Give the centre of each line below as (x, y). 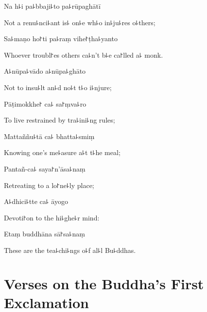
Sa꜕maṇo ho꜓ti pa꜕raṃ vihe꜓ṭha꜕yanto (61, 39)
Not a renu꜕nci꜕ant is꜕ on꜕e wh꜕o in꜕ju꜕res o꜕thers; (80, 22)
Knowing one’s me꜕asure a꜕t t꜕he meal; (62, 152)
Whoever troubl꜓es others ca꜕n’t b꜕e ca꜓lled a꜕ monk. (84, 55)
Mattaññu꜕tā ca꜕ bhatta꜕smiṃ (49, 136)
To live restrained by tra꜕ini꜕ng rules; (60, 120)
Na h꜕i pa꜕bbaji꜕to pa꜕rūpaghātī (52, 6)
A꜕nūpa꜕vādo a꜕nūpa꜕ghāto (45, 71)
